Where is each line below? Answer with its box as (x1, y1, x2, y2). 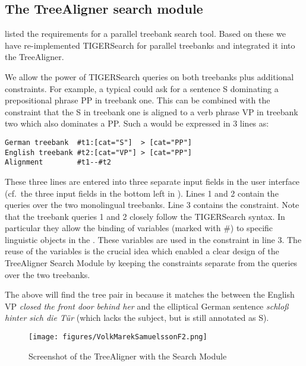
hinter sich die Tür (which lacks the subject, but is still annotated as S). (5, 311, 269, 324)
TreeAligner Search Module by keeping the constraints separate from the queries (5, 257, 298, 269)
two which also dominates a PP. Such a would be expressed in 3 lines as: (5, 117, 269, 130)
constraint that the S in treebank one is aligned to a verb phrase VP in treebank (5, 105, 298, 118)
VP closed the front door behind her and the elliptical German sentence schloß (5, 299, 289, 312)
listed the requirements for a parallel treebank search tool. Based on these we (5, 27, 286, 40)
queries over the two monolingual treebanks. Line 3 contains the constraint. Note (5, 198, 299, 211)
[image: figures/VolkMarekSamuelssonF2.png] (29, 333, 207, 342)
